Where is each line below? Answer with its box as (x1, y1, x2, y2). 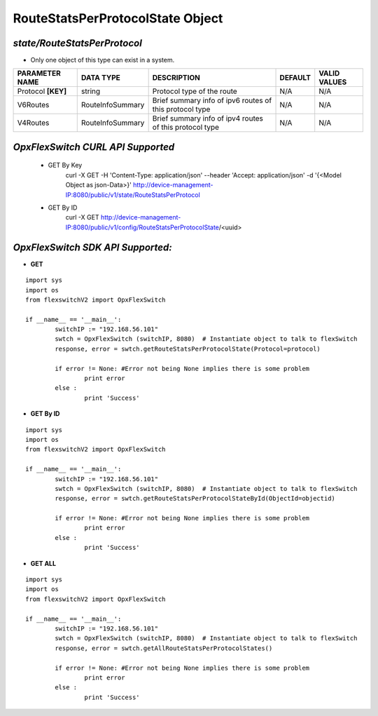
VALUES (318, 77, 347, 87)
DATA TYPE (80, 73, 120, 83)
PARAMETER (17, 69, 61, 79)
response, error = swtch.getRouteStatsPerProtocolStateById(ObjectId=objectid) (55, 494, 336, 503)
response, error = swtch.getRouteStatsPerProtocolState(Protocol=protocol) (55, 344, 321, 353)
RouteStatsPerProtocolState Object (13, 11, 223, 26)
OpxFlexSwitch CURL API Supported (13, 141, 175, 153)
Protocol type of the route (152, 86, 237, 96)
